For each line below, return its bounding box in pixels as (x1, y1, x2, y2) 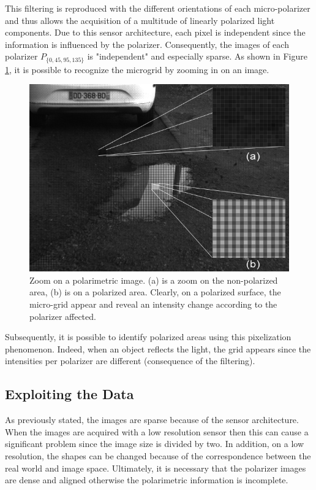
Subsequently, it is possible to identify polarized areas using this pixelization (5, 330, 292, 343)
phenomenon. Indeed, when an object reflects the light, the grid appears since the (5, 342, 311, 355)
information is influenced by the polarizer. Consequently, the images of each (5, 37, 289, 50)
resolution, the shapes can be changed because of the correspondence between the (5, 449, 311, 462)
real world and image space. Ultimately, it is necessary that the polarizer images (5, 461, 306, 474)
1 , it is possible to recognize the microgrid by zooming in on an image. (5, 63, 269, 76)
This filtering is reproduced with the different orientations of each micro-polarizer (5, 2, 310, 14)
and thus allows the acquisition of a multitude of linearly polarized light (5, 14, 275, 26)
